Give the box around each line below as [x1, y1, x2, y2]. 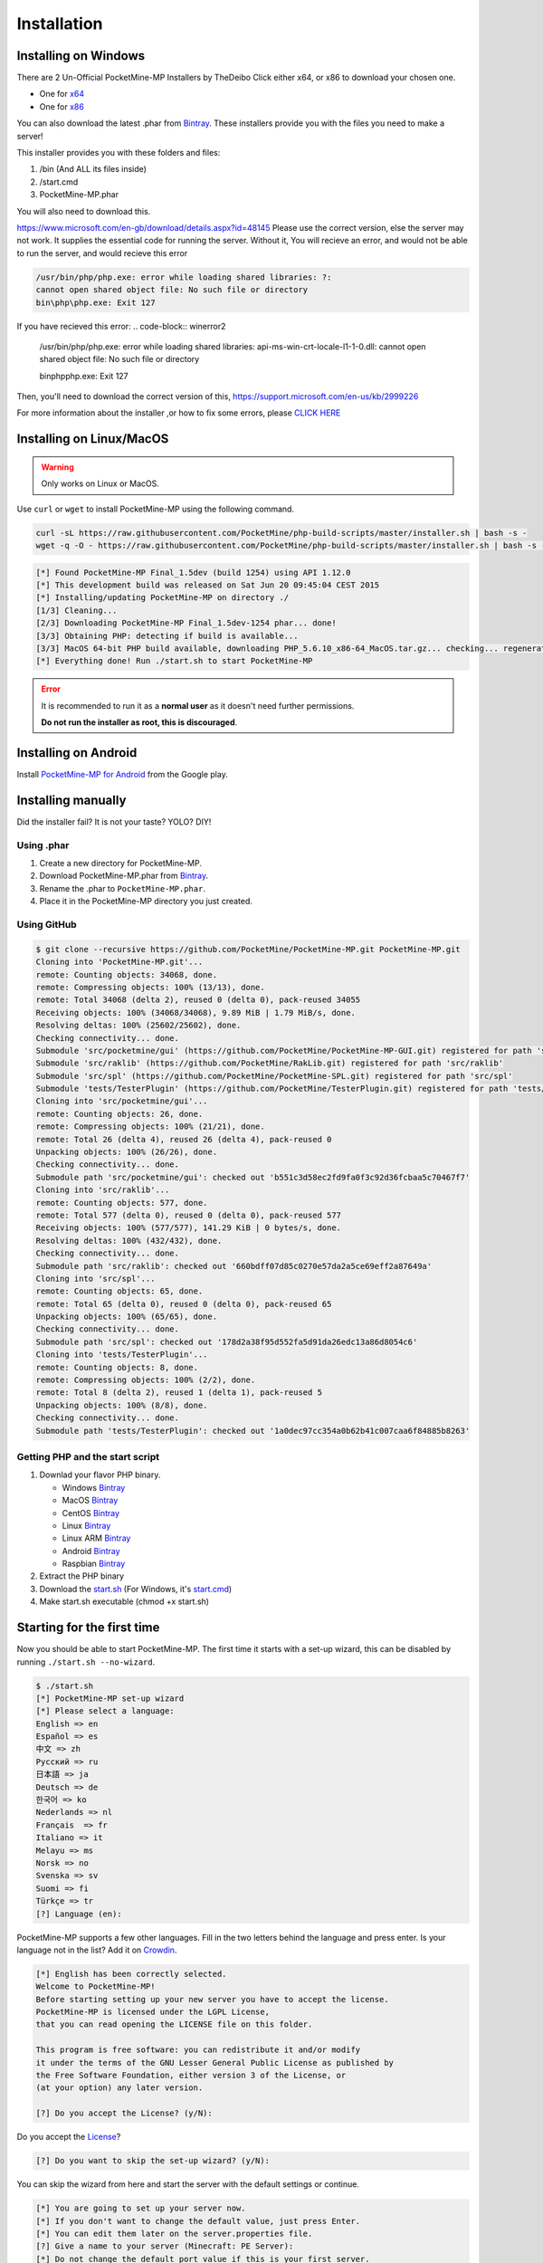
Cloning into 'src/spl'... [35, 1273, 156, 1284]
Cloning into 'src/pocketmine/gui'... [35, 1096, 208, 1106]
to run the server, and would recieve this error [16, 247, 188, 258]
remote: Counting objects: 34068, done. [35, 969, 217, 979]
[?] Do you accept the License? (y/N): [35, 2108, 213, 2118]
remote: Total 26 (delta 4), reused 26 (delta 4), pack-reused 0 [35, 1134, 332, 1144]
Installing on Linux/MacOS [16, 431, 169, 447]
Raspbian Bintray [62, 1558, 126, 1570]
